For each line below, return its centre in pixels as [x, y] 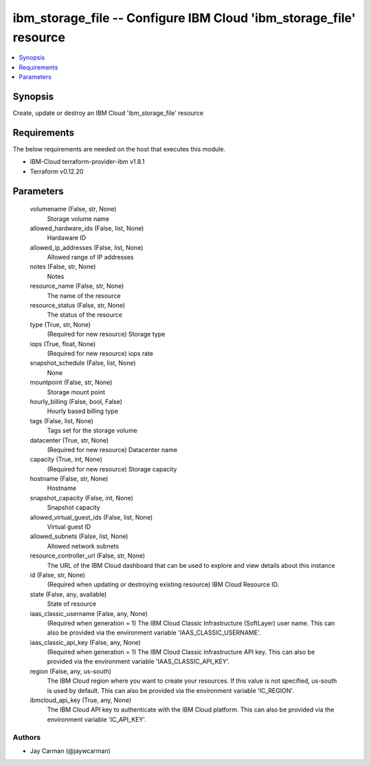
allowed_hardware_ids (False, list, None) [87, 228]
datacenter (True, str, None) [69, 440]
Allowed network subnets [83, 546]
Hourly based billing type [82, 411]
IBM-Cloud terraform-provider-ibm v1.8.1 [87, 162]
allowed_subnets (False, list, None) [79, 536]
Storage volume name [78, 219]
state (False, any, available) [68, 594]
